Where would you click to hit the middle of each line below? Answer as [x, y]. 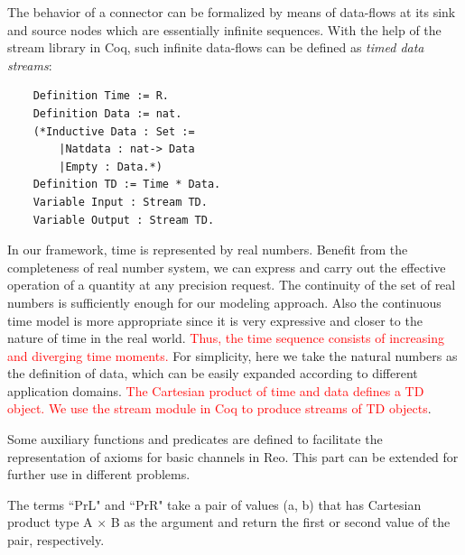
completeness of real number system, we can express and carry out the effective [227, 267]
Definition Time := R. [101, 96]
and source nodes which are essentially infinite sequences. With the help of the [224, 29]
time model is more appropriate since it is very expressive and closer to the [215, 320]
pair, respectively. [56, 540]
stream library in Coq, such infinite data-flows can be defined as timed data [216, 47]
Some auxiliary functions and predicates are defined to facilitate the [195, 439]
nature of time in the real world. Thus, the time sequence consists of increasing [226, 338]
